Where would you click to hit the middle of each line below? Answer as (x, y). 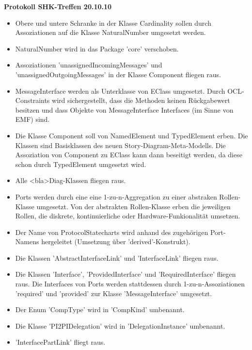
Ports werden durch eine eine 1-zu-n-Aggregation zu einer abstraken (116, 196)
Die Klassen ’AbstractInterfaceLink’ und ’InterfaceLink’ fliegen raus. (117, 258)
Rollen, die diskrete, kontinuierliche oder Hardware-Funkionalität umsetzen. (128, 216)
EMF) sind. (32, 119)
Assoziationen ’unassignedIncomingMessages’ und (89, 65)
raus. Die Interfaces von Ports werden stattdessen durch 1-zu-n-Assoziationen (130, 284)
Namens (27, 242)
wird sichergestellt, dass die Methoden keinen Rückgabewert (141, 100)
